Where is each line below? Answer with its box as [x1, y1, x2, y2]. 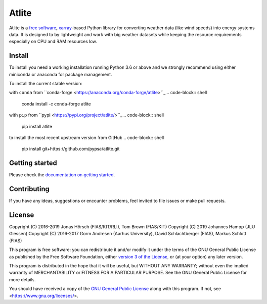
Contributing [9, 185, 49, 193]
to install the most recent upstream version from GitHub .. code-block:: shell [9, 134, 164, 141]
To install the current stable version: [9, 81, 83, 87]
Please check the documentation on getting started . [9, 172, 115, 178]
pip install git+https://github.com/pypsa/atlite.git [21, 146, 120, 152]
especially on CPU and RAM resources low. [9, 39, 97, 45]
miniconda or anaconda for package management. [9, 71, 112, 77]
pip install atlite [21, 123, 52, 129]
